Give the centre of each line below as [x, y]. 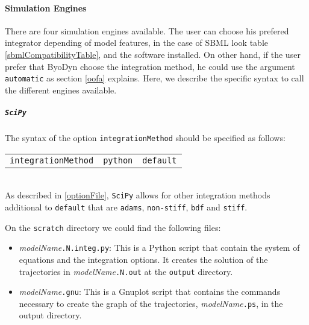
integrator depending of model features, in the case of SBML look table [137, 43]
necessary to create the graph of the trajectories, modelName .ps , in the [151, 303]
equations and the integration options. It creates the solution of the [143, 259]
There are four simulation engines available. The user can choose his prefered [147, 30]
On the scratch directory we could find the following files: [113, 227]
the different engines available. [61, 90]
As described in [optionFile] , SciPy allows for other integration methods [138, 195]
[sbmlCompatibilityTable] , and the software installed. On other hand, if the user [153, 54]
